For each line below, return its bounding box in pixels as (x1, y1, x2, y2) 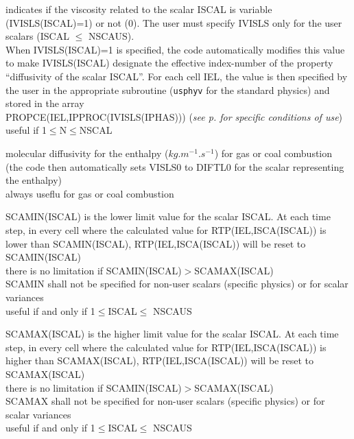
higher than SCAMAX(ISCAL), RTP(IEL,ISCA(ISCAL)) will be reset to (5, 353, 314, 368)
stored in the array (5, 96, 84, 110)
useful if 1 (5, 123, 47, 137)
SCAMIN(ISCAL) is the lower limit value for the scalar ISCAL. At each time (5, 209, 331, 224)
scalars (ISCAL (5, 29, 69, 43)
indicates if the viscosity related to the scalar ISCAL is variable (5, 2, 272, 16)
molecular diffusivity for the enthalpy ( (5, 146, 169, 160)
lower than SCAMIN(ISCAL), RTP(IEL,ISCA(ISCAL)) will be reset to (5, 236, 306, 250)
